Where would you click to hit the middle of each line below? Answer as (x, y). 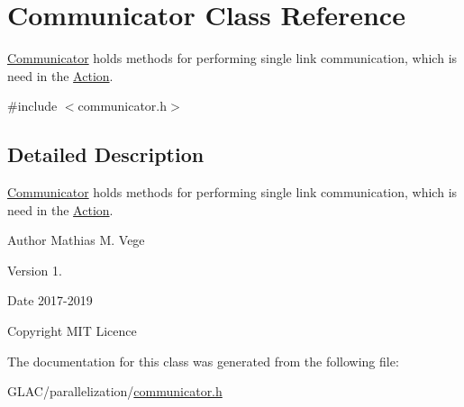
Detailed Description (106, 154)
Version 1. (35, 270)
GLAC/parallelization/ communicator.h (115, 391)
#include (32, 106)
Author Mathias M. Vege (76, 240)
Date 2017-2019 (50, 300)
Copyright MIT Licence (72, 331)
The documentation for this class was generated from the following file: (203, 361)
